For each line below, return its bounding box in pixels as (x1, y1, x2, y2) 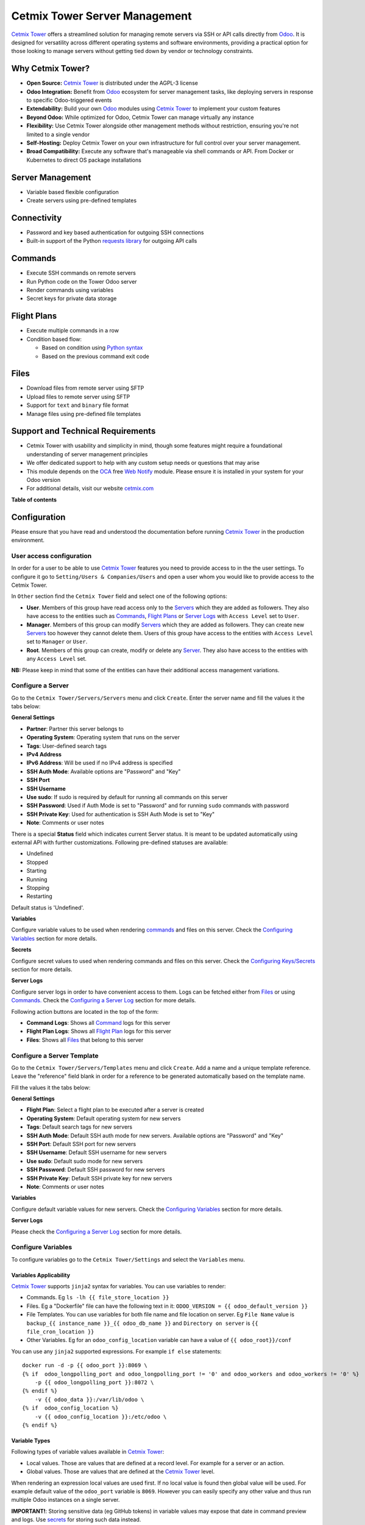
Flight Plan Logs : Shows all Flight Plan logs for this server (26, 1028, 172, 1035)
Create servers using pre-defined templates (26, 197, 137, 204)
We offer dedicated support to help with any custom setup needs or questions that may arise (26, 459, 260, 467)
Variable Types (11, 1437, 51, 1444)
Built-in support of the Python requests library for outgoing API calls (26, 237, 197, 245)
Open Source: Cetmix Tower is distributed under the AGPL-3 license (26, 79, 198, 87)
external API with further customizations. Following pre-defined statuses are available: (11, 839, 229, 846)
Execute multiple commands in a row (26, 327, 119, 334)
